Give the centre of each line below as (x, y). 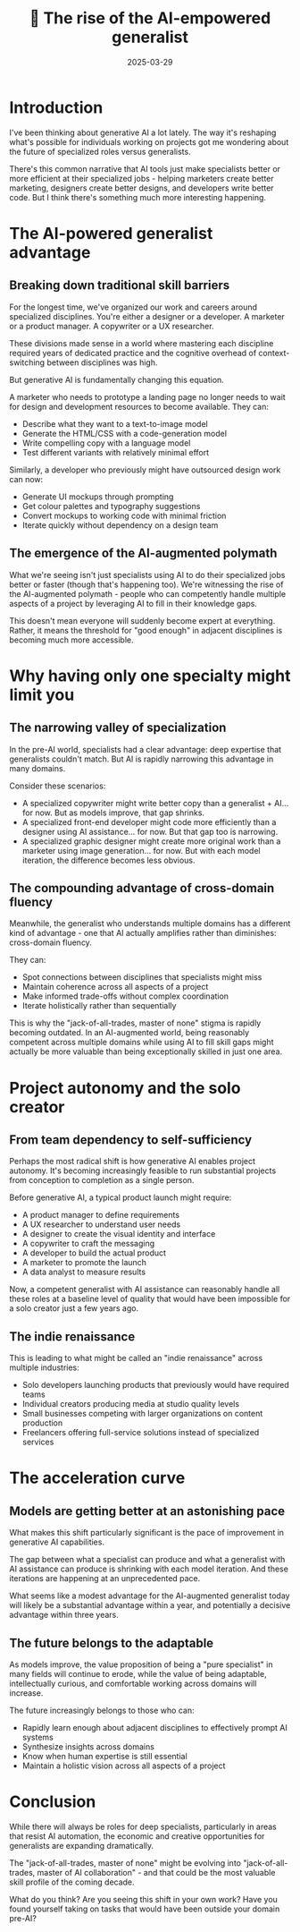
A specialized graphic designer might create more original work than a (151, 841)
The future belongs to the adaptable (112, 1643)
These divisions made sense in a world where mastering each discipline (142, 343)
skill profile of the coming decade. (72, 1882)
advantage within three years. (64, 1615)
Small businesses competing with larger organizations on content (142, 1414)
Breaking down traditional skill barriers (120, 285)
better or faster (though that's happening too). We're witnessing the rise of (146, 584)
